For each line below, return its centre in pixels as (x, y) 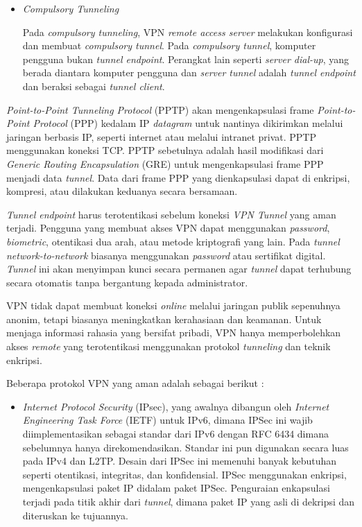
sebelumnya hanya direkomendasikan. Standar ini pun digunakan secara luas (186, 447)
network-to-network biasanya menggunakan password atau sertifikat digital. (166, 255)
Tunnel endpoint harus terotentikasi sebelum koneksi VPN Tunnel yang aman (171, 214)
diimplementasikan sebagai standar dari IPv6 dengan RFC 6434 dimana (175, 434)
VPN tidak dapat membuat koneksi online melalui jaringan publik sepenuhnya (173, 305)
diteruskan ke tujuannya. (76, 515)
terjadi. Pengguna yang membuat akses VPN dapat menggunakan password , (168, 228)
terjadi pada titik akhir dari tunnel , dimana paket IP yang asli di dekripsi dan (189, 501)
